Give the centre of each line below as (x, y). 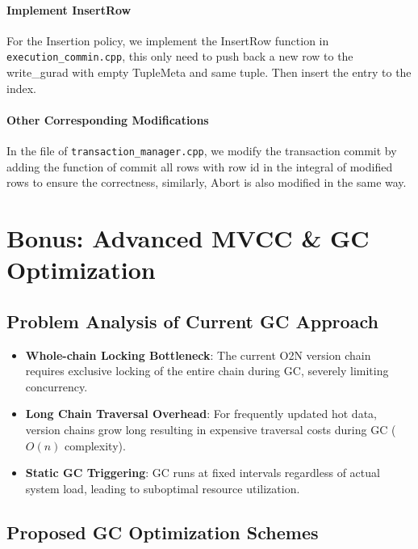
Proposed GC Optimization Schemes (163, 532)
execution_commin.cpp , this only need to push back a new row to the (180, 56)
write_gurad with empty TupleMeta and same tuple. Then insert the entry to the (209, 72)
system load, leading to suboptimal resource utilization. (163, 488)
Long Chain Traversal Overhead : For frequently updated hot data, (201, 414)
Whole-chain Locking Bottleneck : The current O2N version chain (198, 355)
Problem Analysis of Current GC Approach (192, 321)
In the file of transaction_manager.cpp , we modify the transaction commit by (202, 151)
